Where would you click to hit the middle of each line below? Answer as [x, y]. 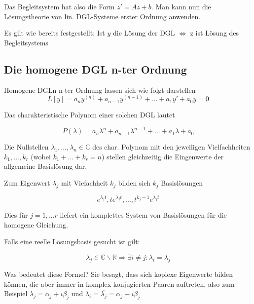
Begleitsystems [26, 42]
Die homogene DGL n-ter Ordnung [95, 69]
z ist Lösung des [215, 33]
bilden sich [134, 183]
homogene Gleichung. [36, 224]
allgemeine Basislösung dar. [46, 166]
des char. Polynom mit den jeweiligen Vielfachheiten [171, 147]
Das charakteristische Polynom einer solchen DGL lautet [90, 115]
